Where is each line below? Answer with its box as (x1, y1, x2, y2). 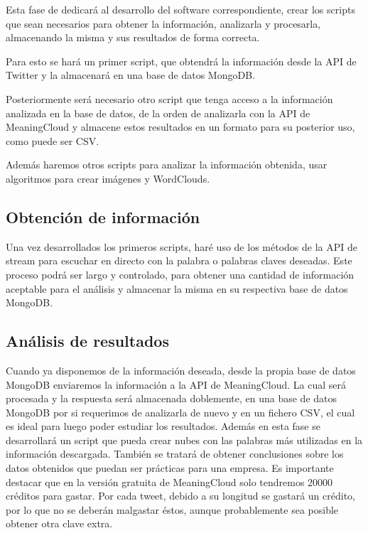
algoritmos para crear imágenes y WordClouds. (6, 171, 210, 185)
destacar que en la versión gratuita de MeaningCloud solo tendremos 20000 (6, 474, 333, 489)
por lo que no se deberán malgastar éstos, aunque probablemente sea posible (6, 502, 339, 517)
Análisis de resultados (6, 330, 169, 352)
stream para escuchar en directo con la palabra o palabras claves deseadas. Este (6, 253, 352, 268)
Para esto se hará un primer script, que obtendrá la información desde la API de (6, 53, 357, 68)
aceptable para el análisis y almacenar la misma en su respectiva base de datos (6, 281, 348, 296)
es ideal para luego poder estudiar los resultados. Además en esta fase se (6, 419, 320, 434)
